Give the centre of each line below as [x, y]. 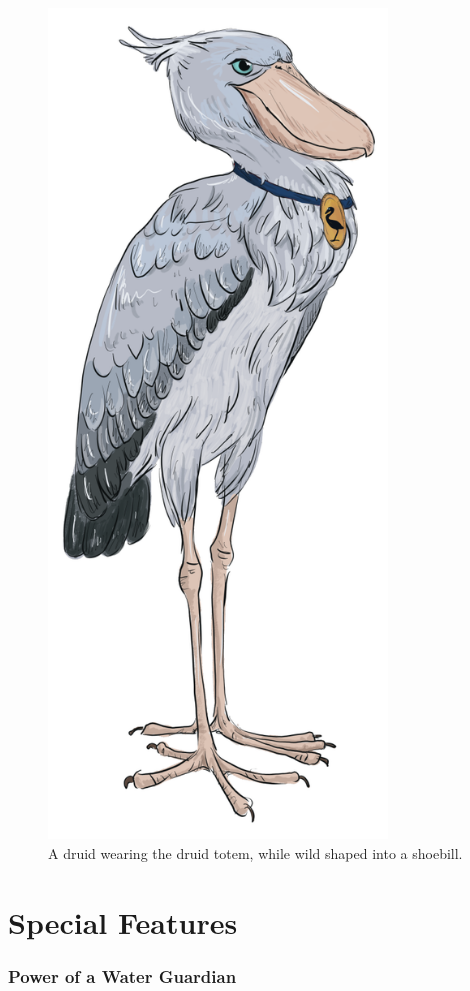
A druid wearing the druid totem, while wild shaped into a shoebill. [255, 852]
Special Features [123, 921]
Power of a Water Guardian [122, 975]
